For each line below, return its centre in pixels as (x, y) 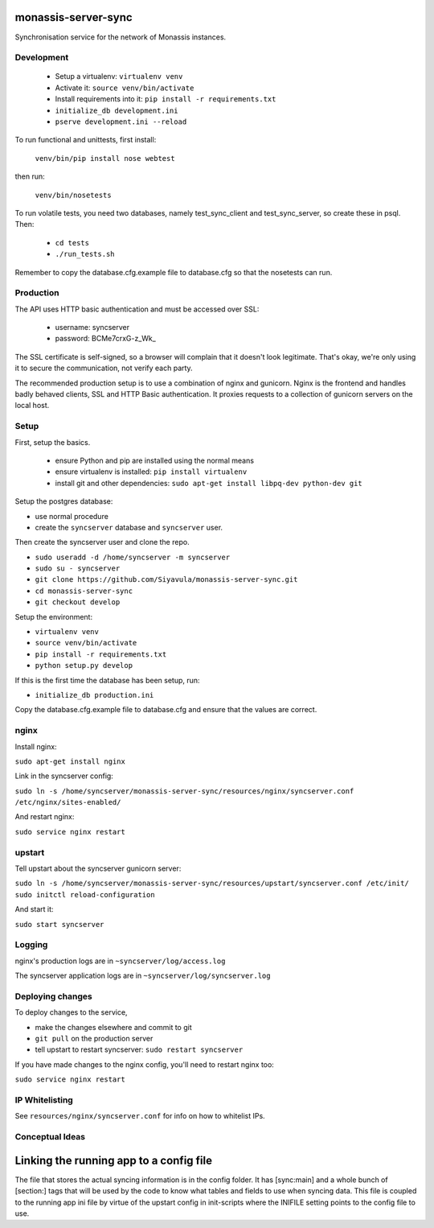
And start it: (34, 909)
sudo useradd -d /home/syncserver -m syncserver (133, 557)
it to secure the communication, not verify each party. (104, 368)
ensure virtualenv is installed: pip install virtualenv (151, 472)
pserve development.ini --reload (121, 122)
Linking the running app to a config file (114, 1160)
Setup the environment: (53, 616)
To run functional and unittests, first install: (86, 140)
